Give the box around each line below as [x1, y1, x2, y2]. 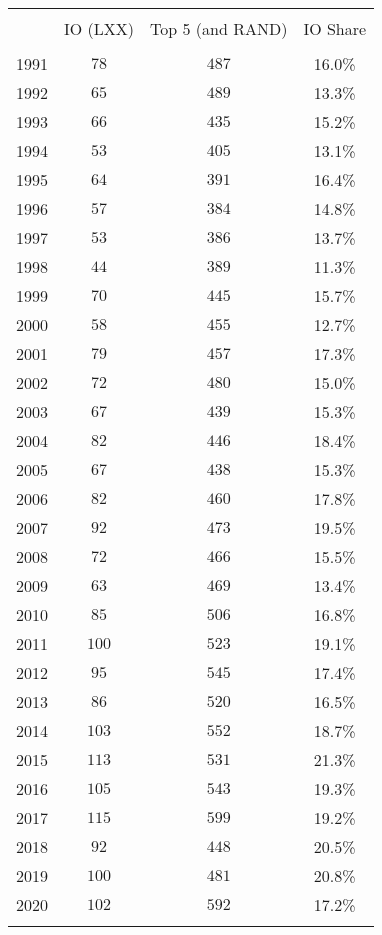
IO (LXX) [64, 17, 135, 40]
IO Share [303, 17, 367, 40]
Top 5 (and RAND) [150, 17, 288, 40]
